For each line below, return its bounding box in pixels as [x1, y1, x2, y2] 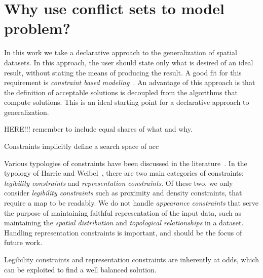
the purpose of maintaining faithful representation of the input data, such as [4, 207, 241, 218]
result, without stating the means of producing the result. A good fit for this [4, 67, 242, 77]
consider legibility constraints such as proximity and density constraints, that [4, 187, 242, 198]
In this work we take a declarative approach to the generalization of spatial [4, 47, 237, 58]
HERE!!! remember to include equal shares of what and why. [4, 124, 193, 134]
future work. [4, 237, 43, 248]
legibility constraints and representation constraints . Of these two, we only [4, 177, 233, 188]
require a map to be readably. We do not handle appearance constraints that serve [4, 197, 259, 208]
